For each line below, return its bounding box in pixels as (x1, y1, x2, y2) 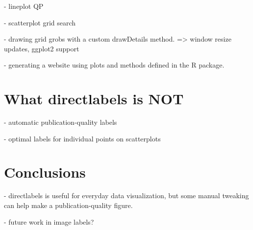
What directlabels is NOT (4, 89, 184, 109)
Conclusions (4, 162, 86, 182)
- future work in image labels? (4, 216, 94, 227)
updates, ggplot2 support (4, 43, 79, 53)
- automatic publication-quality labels (4, 117, 117, 127)
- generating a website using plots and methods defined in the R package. (4, 60, 225, 70)
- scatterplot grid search (4, 17, 76, 27)
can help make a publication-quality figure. (4, 200, 133, 210)
